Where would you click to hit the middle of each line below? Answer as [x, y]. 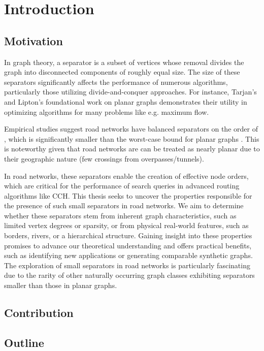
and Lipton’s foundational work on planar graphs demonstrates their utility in [126, 101]
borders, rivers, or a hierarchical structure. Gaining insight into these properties [128, 235]
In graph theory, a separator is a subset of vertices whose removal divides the [124, 62]
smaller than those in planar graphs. [61, 285]
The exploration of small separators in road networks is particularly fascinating [127, 265]
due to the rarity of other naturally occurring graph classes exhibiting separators [129, 275]
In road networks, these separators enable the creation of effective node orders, [126, 175]
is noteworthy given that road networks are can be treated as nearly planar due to [132, 149]
